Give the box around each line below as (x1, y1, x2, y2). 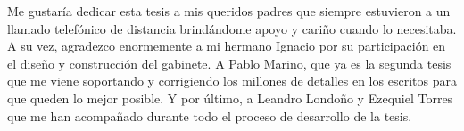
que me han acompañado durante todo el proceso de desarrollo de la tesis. (7, 106, 412, 125)
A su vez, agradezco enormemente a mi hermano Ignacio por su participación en (7, 37, 446, 55)
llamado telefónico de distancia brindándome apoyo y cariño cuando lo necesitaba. (7, 19, 457, 37)
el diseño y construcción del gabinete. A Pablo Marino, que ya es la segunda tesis (7, 53, 452, 72)
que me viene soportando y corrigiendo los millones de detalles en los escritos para (7, 71, 457, 90)
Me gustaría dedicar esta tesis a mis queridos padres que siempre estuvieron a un (7, 2, 451, 20)
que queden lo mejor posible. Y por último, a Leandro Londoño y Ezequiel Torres (7, 88, 453, 107)
